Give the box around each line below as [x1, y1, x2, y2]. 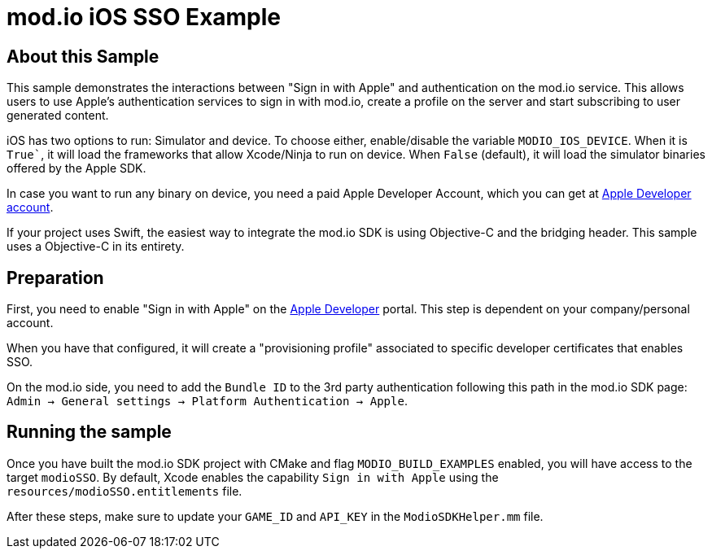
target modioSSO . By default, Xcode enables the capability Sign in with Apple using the [7, 470, 499, 484]
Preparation [7, 267, 104, 288]
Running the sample [7, 422, 172, 443]
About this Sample [7, 46, 159, 67]
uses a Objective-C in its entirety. [7, 239, 185, 254]
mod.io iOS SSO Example [7, 3, 282, 31]
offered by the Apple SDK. [7, 161, 146, 176]
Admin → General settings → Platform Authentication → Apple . [7, 394, 408, 409]
